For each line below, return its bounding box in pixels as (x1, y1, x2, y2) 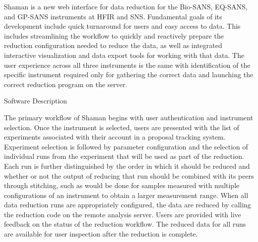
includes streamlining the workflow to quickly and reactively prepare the (4, 30, 224, 41)
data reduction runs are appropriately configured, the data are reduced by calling (4, 199, 251, 210)
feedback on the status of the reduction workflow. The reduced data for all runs (4, 219, 246, 229)
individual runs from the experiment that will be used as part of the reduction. (4, 151, 244, 161)
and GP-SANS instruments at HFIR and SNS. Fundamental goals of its (4, 11, 222, 21)
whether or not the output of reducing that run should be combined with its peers (4, 170, 254, 181)
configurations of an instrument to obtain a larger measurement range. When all (4, 190, 249, 200)
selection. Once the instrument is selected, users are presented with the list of (4, 122, 239, 132)
